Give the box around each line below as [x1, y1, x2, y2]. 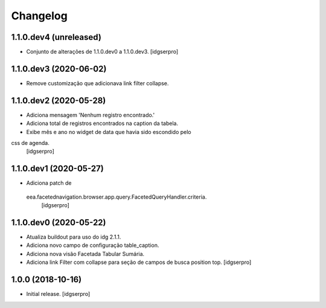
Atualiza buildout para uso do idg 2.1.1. [26, 233, 121, 241]
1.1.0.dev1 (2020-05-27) [11, 164, 104, 174]
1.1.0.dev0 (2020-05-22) [11, 217, 106, 228]
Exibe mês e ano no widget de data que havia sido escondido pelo [26, 128, 191, 135]
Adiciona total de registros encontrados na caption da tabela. [26, 120, 178, 127]
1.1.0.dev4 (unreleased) [11, 32, 102, 42]
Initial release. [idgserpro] [26, 290, 91, 298]
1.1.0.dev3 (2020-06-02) [11, 63, 107, 74]
